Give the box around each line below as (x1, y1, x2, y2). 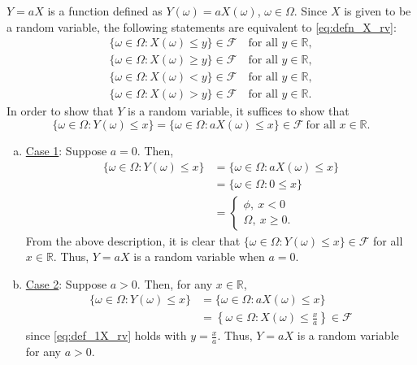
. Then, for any (137, 275, 213, 292)
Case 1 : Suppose (25, 141, 107, 159)
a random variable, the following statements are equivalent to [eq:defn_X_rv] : (7, 18, 397, 35)
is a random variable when (133, 248, 265, 265)
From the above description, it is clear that (25, 232, 241, 249)
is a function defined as (47, 2, 163, 19)
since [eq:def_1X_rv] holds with (25, 327, 187, 344)
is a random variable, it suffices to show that (128, 102, 350, 119)
